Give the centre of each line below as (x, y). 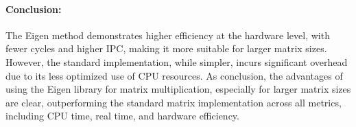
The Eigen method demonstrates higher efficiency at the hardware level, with (168, 35)
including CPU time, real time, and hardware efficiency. (122, 116)
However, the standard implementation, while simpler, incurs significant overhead (177, 61)
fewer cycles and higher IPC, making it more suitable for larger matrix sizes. (166, 48)
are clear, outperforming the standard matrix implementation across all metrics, (174, 102)
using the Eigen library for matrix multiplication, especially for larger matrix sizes (178, 89)
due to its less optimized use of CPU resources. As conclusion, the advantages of (174, 75)
